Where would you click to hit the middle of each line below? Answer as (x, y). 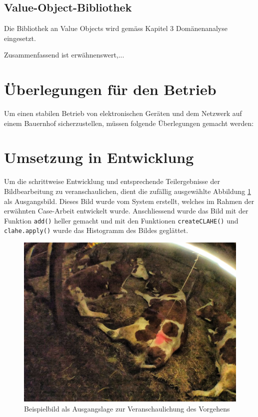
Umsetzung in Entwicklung (99, 157)
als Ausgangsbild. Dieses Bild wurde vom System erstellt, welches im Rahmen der (129, 201)
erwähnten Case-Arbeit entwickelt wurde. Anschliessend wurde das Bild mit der (126, 211)
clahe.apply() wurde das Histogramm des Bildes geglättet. (96, 230)
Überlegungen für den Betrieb (110, 89)
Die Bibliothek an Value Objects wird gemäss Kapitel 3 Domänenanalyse (116, 28)
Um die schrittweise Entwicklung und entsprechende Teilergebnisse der (112, 181)
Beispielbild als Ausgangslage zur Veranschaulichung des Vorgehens (127, 408)
